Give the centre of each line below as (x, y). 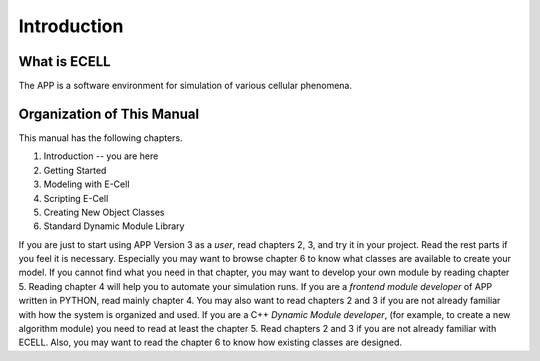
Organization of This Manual (109, 113)
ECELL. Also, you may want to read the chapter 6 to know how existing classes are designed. (210, 342)
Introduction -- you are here (101, 156)
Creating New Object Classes (104, 212)
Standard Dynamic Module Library (114, 226)
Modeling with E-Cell (86, 184)
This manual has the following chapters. (101, 137)
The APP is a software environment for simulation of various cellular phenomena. (185, 86)
